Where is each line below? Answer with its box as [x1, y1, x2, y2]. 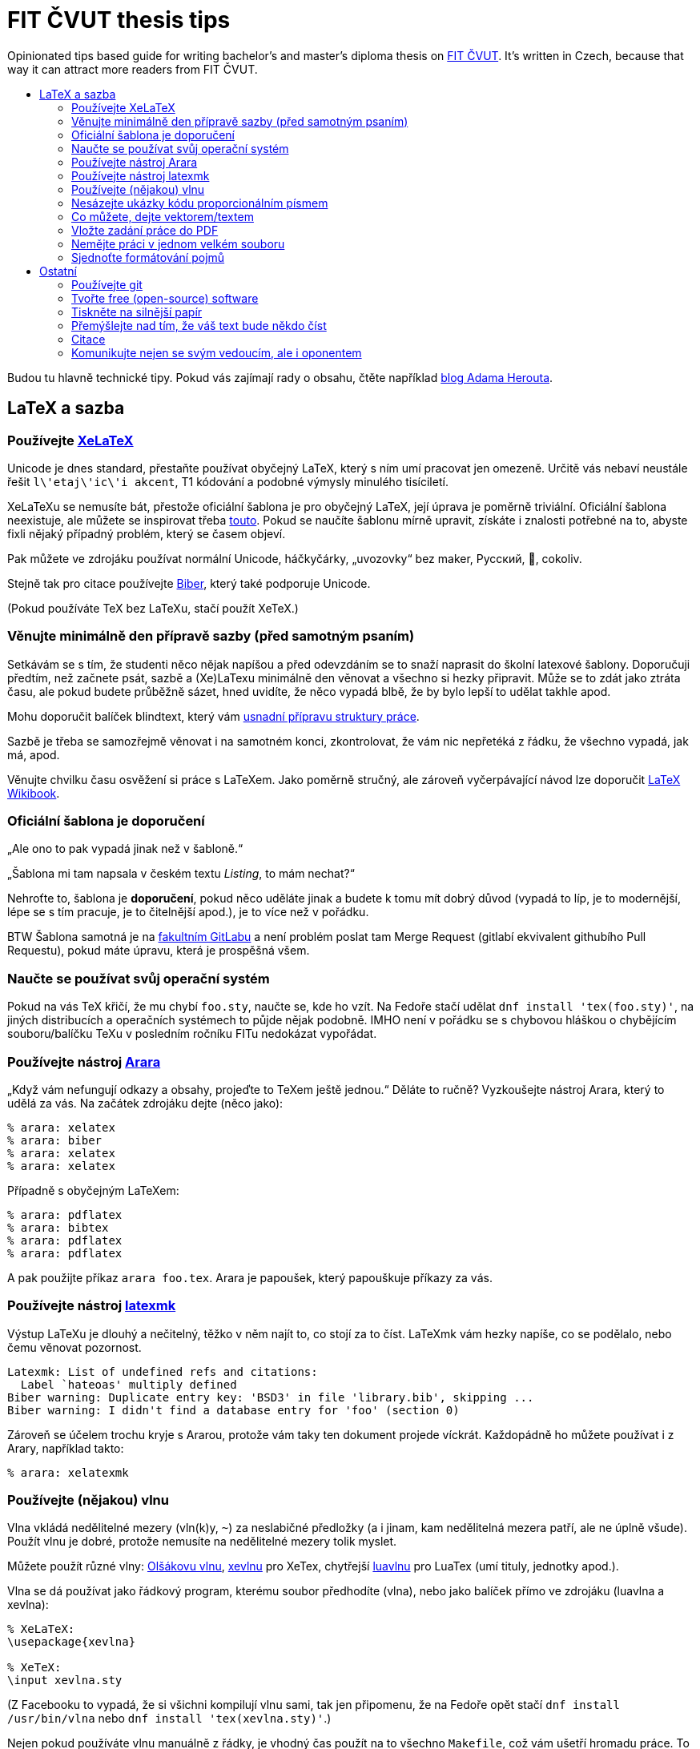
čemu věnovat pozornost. [7, 1340, 142, 1354]
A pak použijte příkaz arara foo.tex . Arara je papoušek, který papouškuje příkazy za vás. [7, 1270, 493, 1285]
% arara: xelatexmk [7, 1466, 129, 1479]
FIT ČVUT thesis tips [7, 6, 231, 34]
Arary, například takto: [7, 1441, 124, 1455]
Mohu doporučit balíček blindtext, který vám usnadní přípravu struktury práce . [7, 709, 420, 723]
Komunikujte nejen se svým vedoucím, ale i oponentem [71, 345, 362, 360]
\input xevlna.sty [7, 1674, 123, 1687]
